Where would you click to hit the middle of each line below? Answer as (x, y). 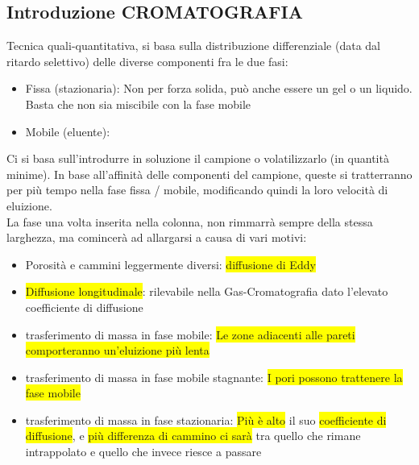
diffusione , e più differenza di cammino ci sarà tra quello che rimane (193, 436)
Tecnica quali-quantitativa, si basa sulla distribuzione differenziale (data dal (193, 46)
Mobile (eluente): (68, 131)
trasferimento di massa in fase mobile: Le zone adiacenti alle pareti (190, 334)
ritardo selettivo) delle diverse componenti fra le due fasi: (147, 61)
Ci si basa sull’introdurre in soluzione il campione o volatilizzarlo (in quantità (198, 158)
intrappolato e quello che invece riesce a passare (143, 452)
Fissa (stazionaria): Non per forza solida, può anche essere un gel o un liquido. (219, 88)
